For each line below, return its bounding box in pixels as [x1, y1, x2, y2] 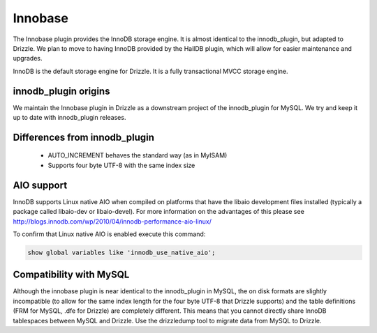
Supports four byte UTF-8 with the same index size [47, 161, 195, 169]
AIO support [13, 179, 68, 191]
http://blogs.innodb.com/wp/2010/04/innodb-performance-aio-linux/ [13, 217, 212, 226]
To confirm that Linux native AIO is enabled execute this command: [13, 230, 206, 238]
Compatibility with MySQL [13, 269, 130, 281]
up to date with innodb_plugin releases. [13, 114, 126, 122]
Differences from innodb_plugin [13, 131, 155, 143]
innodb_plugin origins [13, 85, 110, 97]
